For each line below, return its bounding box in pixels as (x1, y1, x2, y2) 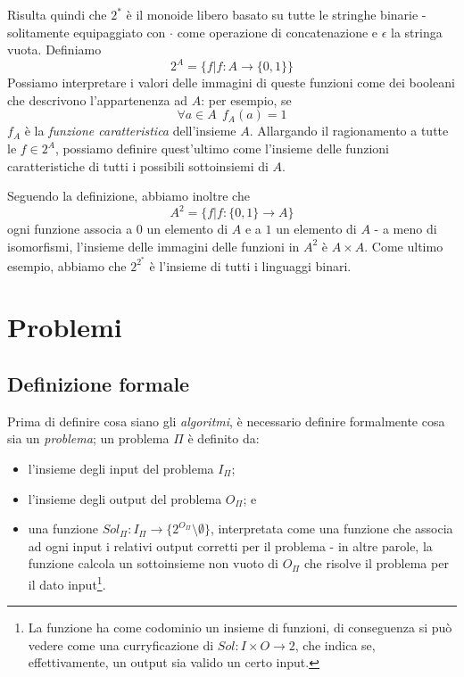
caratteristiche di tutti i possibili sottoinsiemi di (7, 156, 269, 175)
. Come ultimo (364, 236, 443, 255)
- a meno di (374, 219, 437, 238)
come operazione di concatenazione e (177, 22, 378, 41)
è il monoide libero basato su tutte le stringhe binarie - (126, 5, 427, 23)
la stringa (391, 22, 443, 41)
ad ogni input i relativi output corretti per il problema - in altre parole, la (28, 536, 433, 555)
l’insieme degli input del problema (28, 458, 214, 477)
